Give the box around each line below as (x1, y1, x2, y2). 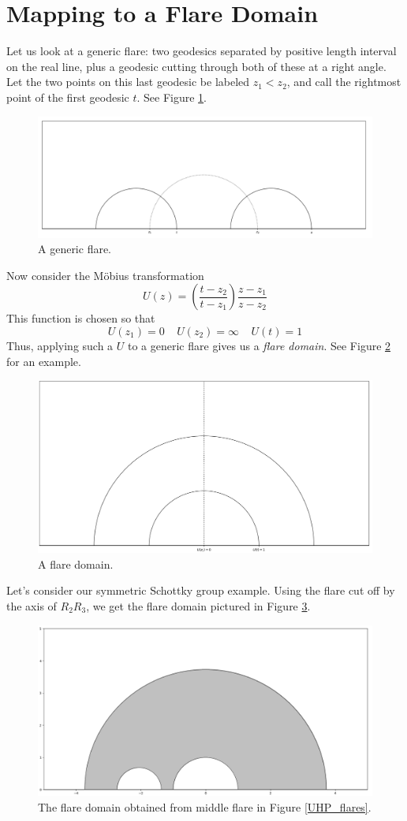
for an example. (6, 353, 81, 369)
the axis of (6, 597, 57, 614)
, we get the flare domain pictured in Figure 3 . (86, 597, 311, 614)
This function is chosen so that (6, 310, 155, 327)
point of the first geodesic (6, 88, 129, 105)
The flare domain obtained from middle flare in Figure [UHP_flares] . (38, 799, 372, 815)
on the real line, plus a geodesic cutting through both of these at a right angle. (6, 58, 386, 74)
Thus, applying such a (6, 337, 114, 353)
